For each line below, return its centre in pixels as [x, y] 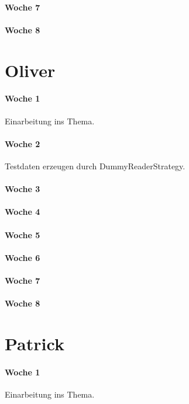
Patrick [35, 343]
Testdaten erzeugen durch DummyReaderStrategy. [95, 166]
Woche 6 [23, 257]
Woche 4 [23, 212]
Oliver [30, 70]
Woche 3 [23, 189]
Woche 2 [23, 143]
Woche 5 [23, 234]
